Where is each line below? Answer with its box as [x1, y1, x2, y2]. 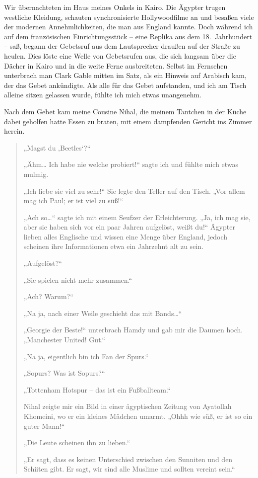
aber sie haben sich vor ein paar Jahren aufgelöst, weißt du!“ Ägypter [23, 222, 235, 232]
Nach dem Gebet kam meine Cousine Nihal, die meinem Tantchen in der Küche [4, 106, 247, 116]
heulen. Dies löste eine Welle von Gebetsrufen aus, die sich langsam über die [4, 50, 236, 61]
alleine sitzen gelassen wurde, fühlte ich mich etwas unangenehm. [4, 89, 202, 100]
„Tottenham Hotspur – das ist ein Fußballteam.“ [23, 384, 171, 395]
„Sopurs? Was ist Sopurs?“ [23, 368, 105, 378]
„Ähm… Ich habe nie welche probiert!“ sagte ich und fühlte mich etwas [23, 159, 239, 169]
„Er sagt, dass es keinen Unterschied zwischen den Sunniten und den [23, 454, 233, 464]
